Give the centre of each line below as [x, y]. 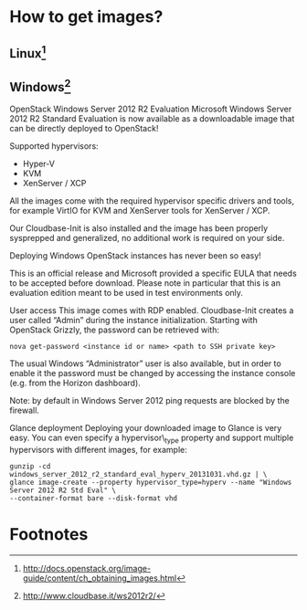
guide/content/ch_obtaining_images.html [100, 578]
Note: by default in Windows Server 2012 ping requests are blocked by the [149, 401]
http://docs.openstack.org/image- [87, 569]
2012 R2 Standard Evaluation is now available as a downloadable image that [152, 119]
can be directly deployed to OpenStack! [84, 129]
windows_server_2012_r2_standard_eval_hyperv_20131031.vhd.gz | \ [138, 475]
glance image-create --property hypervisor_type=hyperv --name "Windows [151, 483]
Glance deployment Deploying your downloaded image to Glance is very [146, 428]
